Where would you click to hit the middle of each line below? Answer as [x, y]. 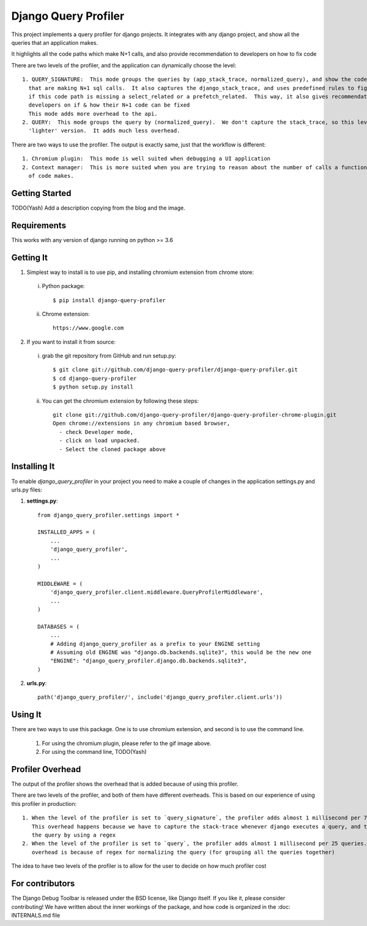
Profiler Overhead [46, 769]
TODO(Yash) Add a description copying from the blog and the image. [98, 208]
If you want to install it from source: [71, 342]
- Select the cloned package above [113, 449]
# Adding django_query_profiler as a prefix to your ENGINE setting [155, 644]
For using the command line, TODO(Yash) [94, 752]
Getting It [30, 257]
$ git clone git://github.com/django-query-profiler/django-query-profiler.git [175, 370]
